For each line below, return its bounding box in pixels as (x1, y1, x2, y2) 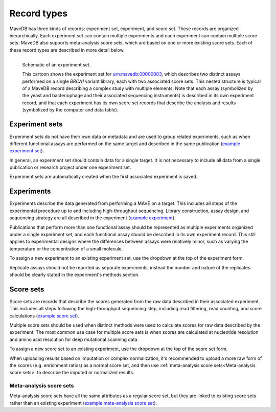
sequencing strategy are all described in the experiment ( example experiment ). (9, 215, 176, 221)
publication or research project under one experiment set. (9, 164, 131, 171)
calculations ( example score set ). (9, 312, 79, 319)
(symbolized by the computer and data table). (22, 107, 119, 113)
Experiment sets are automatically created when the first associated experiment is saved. (9, 174, 198, 180)
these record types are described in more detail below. (9, 47, 125, 53)
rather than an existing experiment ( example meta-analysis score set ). (9, 400, 157, 406)
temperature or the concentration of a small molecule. (9, 245, 123, 251)
